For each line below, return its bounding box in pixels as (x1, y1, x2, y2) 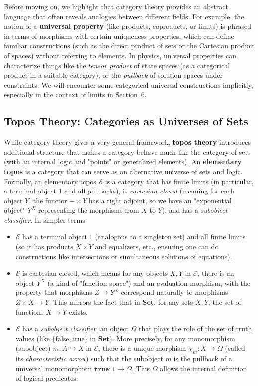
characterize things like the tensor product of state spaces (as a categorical (4, 60, 230, 70)
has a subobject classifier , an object (22, 323, 129, 334)
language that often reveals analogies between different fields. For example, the (4, 11, 244, 21)
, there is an (197, 268, 234, 278)
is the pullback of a (173, 353, 232, 364)
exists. (69, 306, 88, 317)
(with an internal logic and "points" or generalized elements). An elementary (4, 156, 242, 167)
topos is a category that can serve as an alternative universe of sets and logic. (4, 166, 243, 176)
